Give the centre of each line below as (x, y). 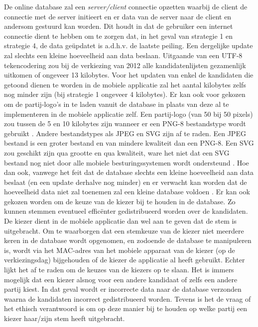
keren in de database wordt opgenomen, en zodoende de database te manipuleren (128, 240)
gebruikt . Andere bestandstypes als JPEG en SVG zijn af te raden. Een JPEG (125, 133)
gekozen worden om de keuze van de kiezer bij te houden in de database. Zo (120, 201)
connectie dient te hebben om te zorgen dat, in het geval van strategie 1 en (118, 36)
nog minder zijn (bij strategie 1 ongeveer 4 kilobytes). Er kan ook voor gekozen (125, 94)
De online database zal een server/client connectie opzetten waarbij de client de (126, 6)
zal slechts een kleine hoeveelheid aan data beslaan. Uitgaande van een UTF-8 (123, 55)
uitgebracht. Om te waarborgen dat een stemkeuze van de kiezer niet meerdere (124, 230)
